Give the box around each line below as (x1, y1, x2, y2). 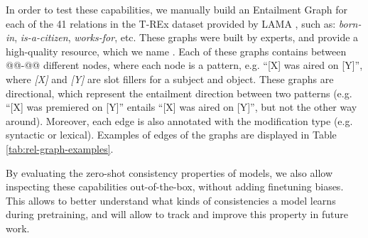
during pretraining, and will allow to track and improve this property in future (6, 207, 348, 222)
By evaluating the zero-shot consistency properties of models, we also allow (6, 165, 332, 180)
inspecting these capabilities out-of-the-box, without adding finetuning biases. (6, 179, 344, 194)
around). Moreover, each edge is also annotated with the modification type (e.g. (6, 113, 353, 128)
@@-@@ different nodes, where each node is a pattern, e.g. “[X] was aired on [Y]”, (6, 58, 363, 72)
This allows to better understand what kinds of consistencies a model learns (6, 193, 336, 207)
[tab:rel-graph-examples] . (6, 141, 114, 156)
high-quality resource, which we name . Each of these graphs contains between (6, 43, 347, 58)
